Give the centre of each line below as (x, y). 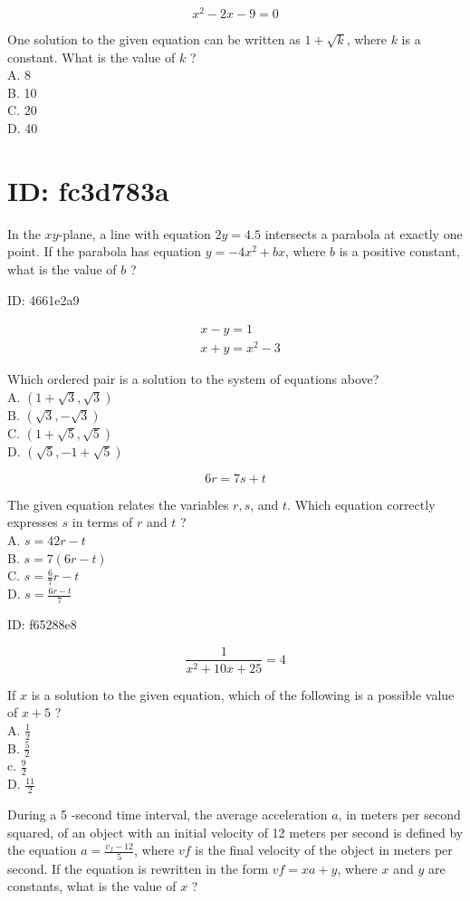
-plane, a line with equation (134, 233)
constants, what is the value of (92, 886)
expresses (33, 522)
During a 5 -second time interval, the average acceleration (168, 815)
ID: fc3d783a (88, 190)
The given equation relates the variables (118, 504)
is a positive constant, (399, 251)
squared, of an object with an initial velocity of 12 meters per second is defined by (235, 832)
